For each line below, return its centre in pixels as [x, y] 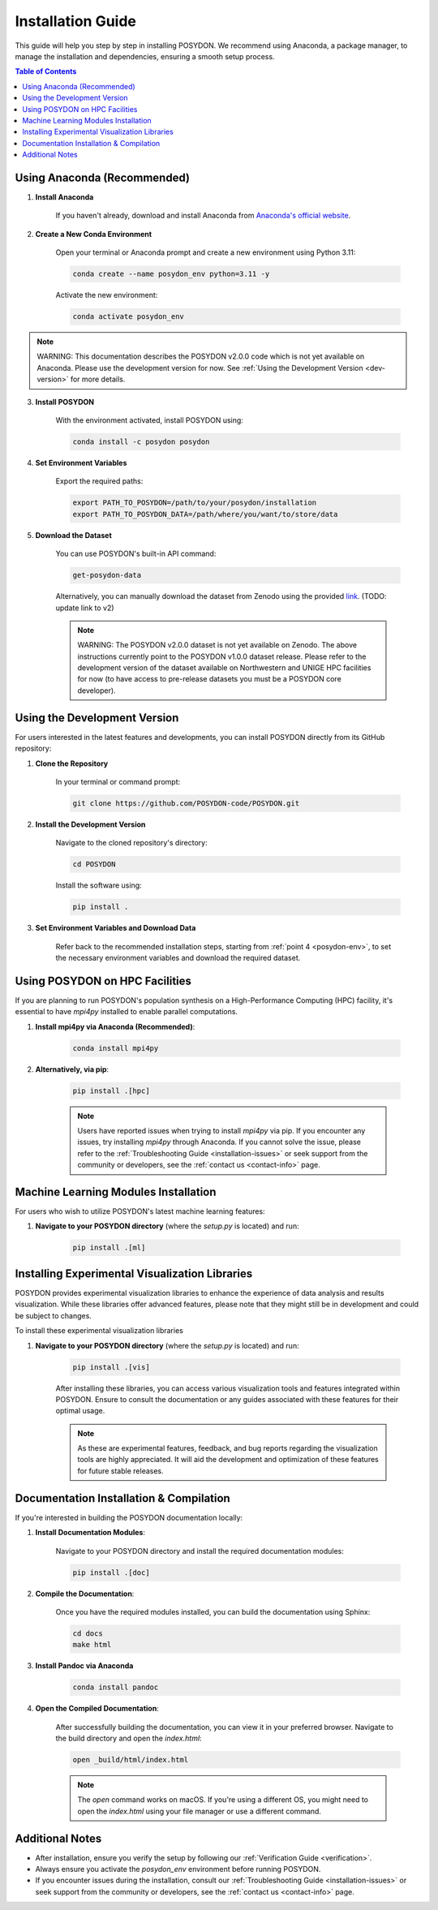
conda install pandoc [116, 1687]
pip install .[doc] [111, 1572]
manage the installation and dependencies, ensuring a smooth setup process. [145, 56]
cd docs [88, 1633]
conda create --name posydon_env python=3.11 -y [171, 274]
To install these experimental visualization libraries [99, 1331]
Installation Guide [76, 21]
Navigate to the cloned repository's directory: [131, 843]
